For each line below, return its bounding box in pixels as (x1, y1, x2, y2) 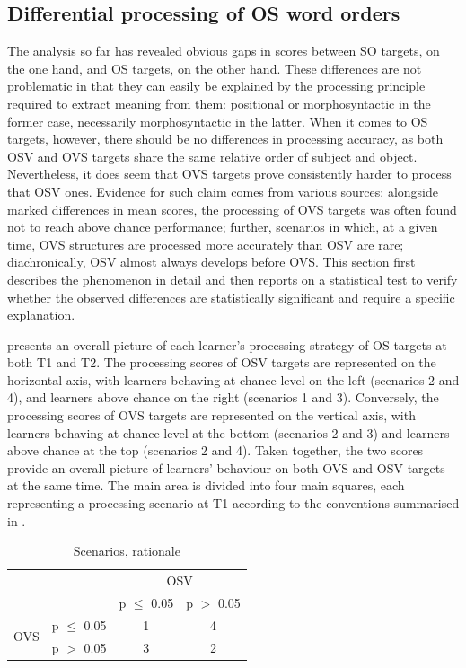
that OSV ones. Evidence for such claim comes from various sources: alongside (7, 181, 438, 200)
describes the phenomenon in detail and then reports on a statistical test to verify (7, 269, 458, 288)
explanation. (7, 305, 75, 324)
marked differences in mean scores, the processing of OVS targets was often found (7, 199, 457, 218)
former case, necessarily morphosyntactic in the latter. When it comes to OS (7, 111, 428, 130)
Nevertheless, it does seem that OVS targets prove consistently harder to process (7, 164, 452, 183)
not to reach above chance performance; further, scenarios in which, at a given (7, 217, 438, 236)
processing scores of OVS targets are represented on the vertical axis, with (7, 406, 416, 425)
